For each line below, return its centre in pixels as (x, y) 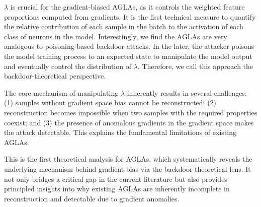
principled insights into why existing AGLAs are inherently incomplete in (117, 189)
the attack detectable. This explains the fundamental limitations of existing (120, 132)
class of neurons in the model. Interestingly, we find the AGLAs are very (116, 36)
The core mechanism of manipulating (61, 92)
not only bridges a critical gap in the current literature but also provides (116, 179)
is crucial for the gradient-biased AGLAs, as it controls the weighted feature (127, 7)
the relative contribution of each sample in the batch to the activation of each (124, 26)
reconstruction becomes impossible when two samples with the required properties (131, 112)
